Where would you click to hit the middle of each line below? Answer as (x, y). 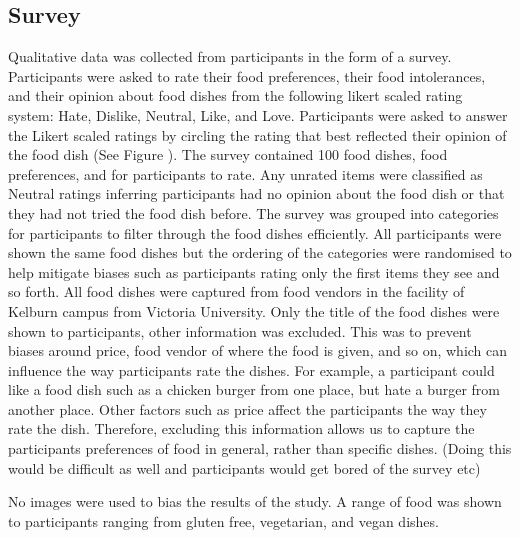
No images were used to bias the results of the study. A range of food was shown (255, 501)
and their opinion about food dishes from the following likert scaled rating (235, 95)
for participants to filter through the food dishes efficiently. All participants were (255, 232)
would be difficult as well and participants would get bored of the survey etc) (244, 467)
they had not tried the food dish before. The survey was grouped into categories (253, 212)
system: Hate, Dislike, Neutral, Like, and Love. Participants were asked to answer (258, 114)
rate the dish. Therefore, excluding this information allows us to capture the (241, 428)
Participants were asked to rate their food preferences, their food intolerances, (247, 75)
